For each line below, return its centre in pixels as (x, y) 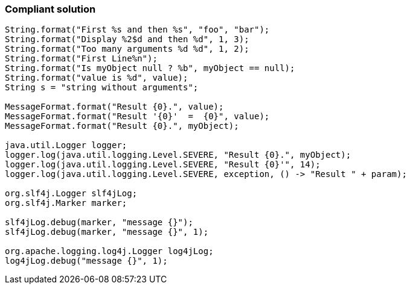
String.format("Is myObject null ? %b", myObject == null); (150, 68)
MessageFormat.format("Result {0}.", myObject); (122, 126)
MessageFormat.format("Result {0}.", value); (114, 107)
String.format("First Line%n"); (81, 59)
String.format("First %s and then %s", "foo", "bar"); (137, 30)
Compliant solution (50, 9)
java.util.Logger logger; (66, 145)
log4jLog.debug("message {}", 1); (86, 261)
